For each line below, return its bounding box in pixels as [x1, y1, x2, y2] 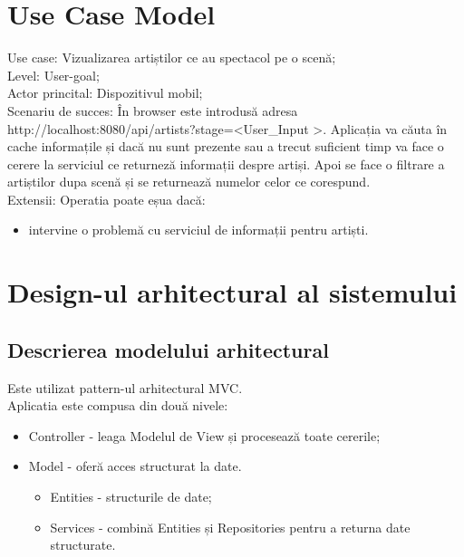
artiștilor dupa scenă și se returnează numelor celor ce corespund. [7, 172, 371, 191]
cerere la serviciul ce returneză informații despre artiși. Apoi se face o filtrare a [7, 154, 445, 173]
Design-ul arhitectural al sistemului [7, 274, 458, 311]
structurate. [50, 535, 116, 554]
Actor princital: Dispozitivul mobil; [7, 83, 203, 102]
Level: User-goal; [7, 65, 100, 84]
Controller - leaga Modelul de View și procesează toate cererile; [28, 426, 381, 445]
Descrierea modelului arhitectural [7, 335, 329, 363]
